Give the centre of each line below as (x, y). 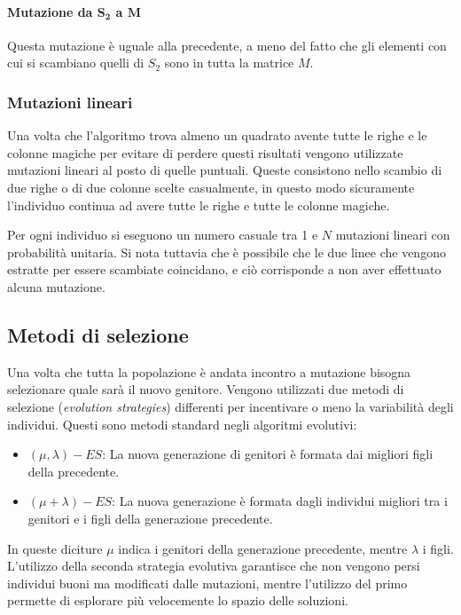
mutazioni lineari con (393, 235)
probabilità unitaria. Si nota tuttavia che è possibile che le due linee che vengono (227, 252)
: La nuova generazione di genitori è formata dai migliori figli (268, 454)
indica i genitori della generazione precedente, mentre (263, 548)
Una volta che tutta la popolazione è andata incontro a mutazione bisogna (209, 371)
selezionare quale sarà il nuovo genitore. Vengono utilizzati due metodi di (206, 389)
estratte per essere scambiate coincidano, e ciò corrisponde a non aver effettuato (224, 269)
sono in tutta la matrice (229, 63)
